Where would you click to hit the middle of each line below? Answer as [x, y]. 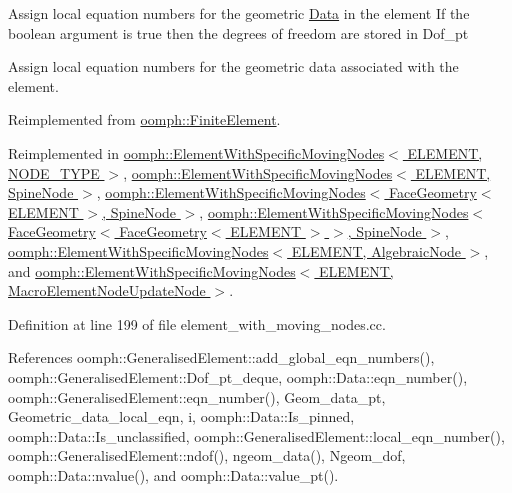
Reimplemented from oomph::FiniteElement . [144, 119]
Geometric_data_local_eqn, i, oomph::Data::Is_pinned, [181, 416]
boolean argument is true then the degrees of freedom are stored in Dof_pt [238, 32]
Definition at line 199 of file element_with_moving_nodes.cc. [197, 323]
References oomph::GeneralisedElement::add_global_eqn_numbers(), [221, 357]
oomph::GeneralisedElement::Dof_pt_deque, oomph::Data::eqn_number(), [238, 376]
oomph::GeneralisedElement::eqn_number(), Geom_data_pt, [197, 396]
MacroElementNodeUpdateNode [107, 290]
